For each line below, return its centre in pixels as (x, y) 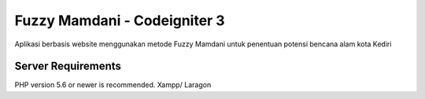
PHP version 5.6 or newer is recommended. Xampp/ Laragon (113, 85)
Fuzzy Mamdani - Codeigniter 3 (120, 20)
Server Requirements (68, 66)
